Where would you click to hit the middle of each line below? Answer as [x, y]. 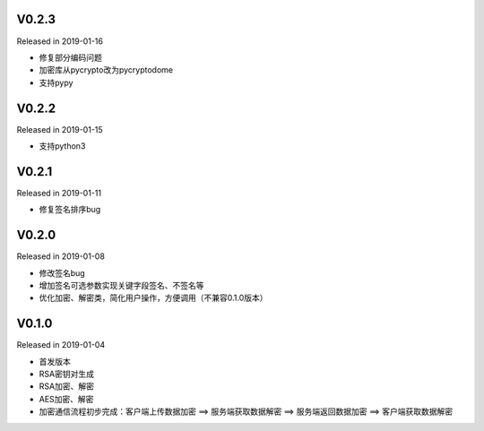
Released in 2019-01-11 [59, 193]
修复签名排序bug [70, 210]
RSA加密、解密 [66, 386]
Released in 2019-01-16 [60, 41]
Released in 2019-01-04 [61, 345]
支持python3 [62, 146]
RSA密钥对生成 [66, 374]
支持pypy [56, 82]
